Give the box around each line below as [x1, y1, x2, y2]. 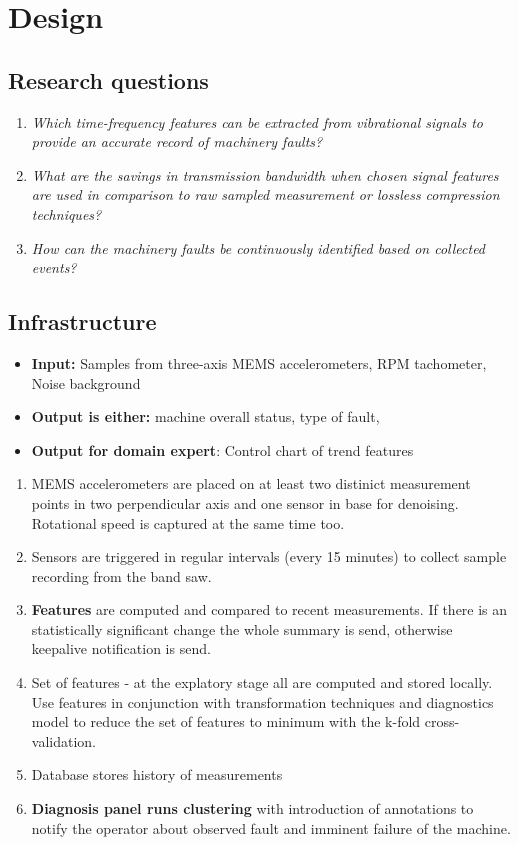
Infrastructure [8, 306, 157, 337]
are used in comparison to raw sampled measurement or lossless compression [31, 184, 500, 205]
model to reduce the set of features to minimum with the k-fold [31, 711, 421, 732]
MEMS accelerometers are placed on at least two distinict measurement [31, 473, 471, 494]
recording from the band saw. [31, 565, 212, 586]
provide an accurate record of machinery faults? [31, 131, 323, 152]
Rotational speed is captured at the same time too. [31, 512, 345, 533]
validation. [31, 730, 96, 751]
